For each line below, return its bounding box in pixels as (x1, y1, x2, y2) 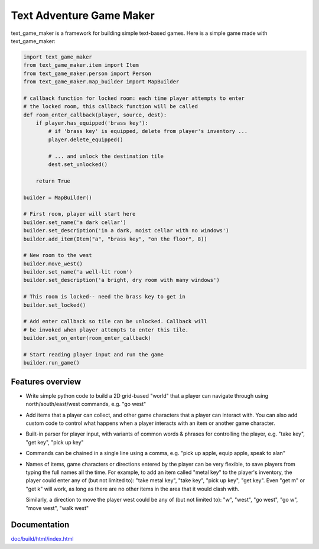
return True (35, 177, 71, 184)
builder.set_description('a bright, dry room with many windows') (23, 277, 220, 284)
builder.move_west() (23, 260, 83, 267)
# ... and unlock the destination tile (48, 152, 164, 160)
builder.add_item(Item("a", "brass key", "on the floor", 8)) (23, 235, 207, 242)
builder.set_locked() (23, 301, 86, 308)
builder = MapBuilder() (23, 194, 93, 201)
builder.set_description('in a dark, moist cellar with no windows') (23, 228, 229, 234)
